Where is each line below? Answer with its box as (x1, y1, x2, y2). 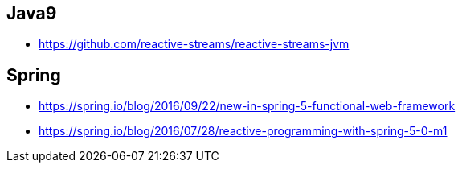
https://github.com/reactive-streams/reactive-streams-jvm (39, 37, 350, 52)
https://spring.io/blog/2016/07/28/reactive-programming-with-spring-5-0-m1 (39, 124, 448, 138)
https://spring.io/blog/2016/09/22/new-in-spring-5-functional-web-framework (39, 99, 456, 113)
